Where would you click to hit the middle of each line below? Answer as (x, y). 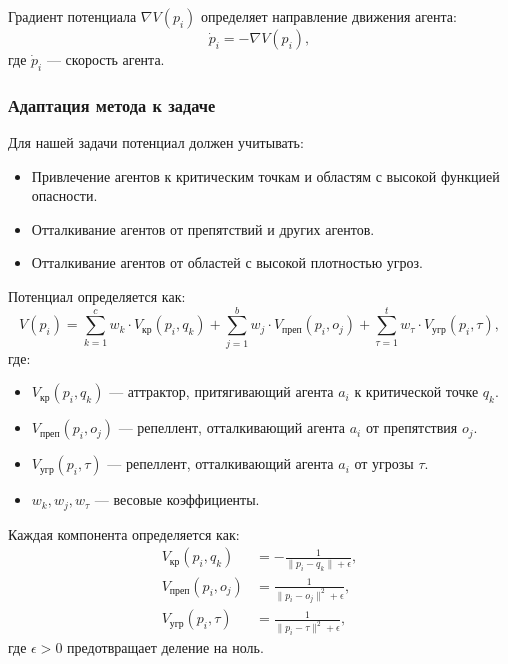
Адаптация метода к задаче (112, 104)
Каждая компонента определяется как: (124, 533)
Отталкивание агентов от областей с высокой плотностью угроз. (227, 262)
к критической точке (416, 391)
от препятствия (411, 427)
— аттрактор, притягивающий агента (221, 391)
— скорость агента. (105, 59)
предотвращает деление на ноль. (165, 647)
